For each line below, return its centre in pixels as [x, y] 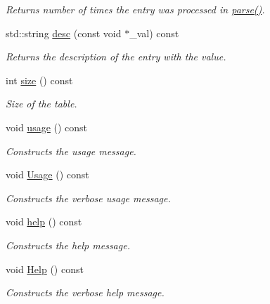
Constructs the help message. [68, 245]
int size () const [39, 80]
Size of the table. [41, 104]
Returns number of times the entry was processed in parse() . [135, 9]
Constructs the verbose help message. [85, 292]
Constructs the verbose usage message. [88, 198]
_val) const [154, 33]
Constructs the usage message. [71, 151]
